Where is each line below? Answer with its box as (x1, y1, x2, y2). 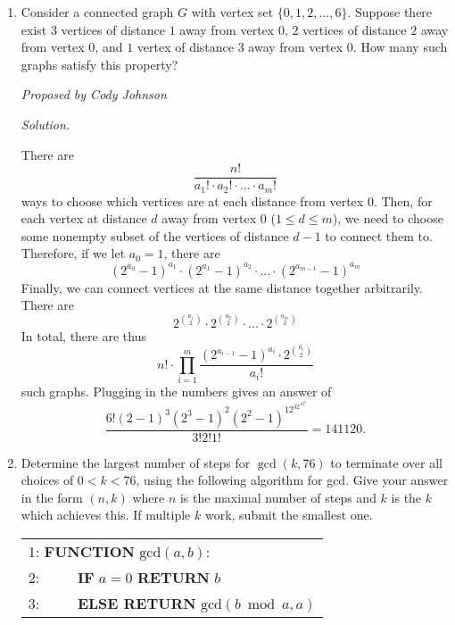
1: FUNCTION (28, 541, 136, 562)
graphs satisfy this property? (21, 54, 178, 73)
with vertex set (191, 3, 274, 21)
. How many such (352, 37, 448, 56)
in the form (21, 487, 83, 506)
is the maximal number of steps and (179, 487, 376, 506)
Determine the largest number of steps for (21, 453, 251, 471)
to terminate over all (330, 453, 443, 471)
